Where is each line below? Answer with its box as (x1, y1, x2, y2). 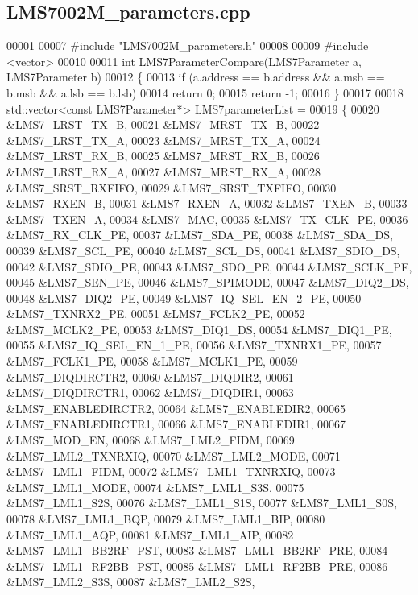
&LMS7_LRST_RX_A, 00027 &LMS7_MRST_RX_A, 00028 (6, 163, 321, 180)
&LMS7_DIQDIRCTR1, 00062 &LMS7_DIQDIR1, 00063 (6, 384, 294, 401)
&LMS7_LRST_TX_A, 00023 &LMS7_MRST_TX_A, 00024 (6, 131, 321, 148)
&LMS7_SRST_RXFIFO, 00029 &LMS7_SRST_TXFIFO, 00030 (6, 179, 337, 196)
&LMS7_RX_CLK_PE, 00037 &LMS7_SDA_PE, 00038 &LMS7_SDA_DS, (6, 226, 393, 243)
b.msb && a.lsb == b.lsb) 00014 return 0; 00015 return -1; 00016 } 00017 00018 (6, 84, 404, 101)
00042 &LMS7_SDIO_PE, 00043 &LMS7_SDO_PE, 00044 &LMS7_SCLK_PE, (6, 258, 412, 275)
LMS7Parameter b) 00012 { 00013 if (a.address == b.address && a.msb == (6, 68, 385, 85)
